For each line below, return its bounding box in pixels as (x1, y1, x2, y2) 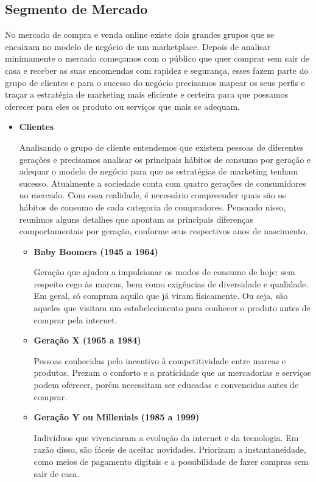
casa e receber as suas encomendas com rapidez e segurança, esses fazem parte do (5, 63, 309, 76)
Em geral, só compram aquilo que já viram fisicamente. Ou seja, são (33, 289, 288, 302)
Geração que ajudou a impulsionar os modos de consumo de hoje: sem (33, 265, 295, 278)
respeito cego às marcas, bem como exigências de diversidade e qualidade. (33, 277, 309, 290)
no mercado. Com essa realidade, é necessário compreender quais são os (19, 189, 286, 201)
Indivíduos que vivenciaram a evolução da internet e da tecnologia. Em (33, 431, 299, 444)
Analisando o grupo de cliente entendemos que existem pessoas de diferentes (19, 140, 304, 153)
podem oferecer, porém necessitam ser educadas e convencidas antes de (33, 378, 299, 391)
